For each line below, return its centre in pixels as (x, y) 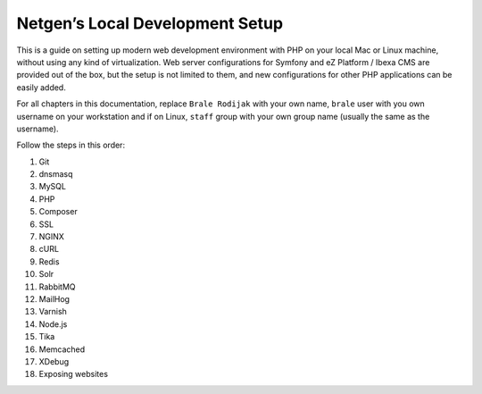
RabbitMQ (57, 287)
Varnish (53, 312)
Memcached (62, 349)
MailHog (54, 298)
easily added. (41, 87)
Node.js (53, 324)
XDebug (54, 361)
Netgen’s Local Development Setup (150, 23)
